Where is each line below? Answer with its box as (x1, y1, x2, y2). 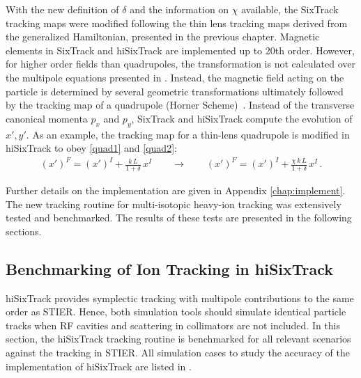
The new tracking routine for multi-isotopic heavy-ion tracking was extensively (6, 196, 341, 211)
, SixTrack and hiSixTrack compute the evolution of (131, 111, 353, 125)
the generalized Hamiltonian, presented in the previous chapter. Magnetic (6, 29, 320, 44)
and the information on (130, 2, 229, 16)
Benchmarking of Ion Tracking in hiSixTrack (6, 258, 334, 279)
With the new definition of (6, 2, 119, 16)
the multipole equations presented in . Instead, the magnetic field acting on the (6, 70, 344, 84)
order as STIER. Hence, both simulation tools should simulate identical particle (6, 304, 346, 319)
